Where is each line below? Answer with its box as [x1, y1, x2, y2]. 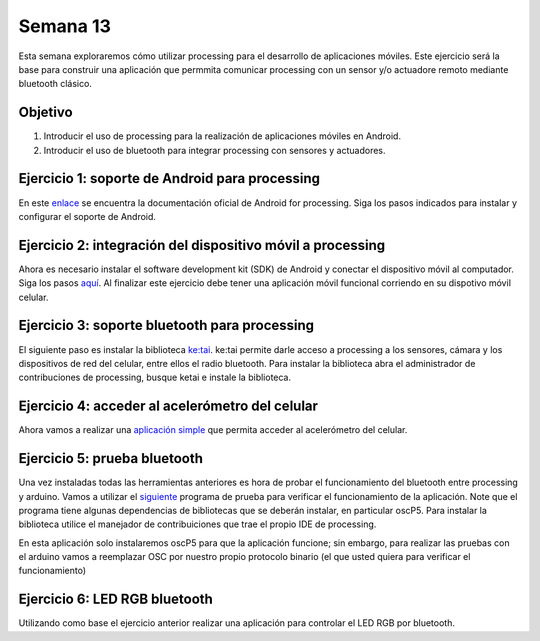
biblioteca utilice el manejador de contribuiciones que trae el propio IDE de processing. [18, 518, 377, 530]
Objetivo [18, 104, 74, 121]
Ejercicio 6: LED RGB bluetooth [18, 591, 214, 608]
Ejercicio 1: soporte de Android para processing [18, 170, 320, 187]
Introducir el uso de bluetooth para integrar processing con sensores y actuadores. [43, 144, 386, 156]
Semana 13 [18, 15, 112, 37]
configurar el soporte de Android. [18, 210, 157, 222]
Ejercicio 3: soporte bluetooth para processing [18, 317, 315, 334]
